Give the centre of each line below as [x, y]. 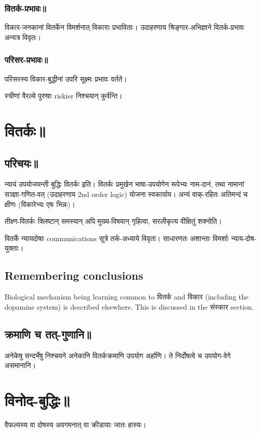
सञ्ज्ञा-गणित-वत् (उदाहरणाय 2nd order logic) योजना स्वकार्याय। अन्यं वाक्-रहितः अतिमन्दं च [126, 194]
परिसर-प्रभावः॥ [26, 60]
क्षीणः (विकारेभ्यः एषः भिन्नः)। [40, 204]
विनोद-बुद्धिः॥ [37, 400]
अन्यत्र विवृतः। [23, 37]
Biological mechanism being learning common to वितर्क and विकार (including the [127, 297]
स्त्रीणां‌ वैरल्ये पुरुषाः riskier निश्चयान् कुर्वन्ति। [64, 96]
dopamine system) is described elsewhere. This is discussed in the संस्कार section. [129, 306]
